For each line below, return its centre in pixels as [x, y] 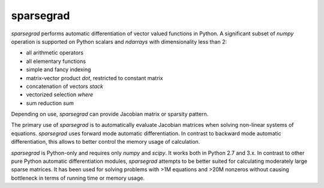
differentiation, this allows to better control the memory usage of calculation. [106, 142]
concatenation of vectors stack [64, 86]
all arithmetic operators [55, 53]
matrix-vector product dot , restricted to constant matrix [94, 78]
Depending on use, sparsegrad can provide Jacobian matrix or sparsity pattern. [110, 114]
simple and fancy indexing [58, 69]
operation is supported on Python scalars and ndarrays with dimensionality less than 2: [119, 41]
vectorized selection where [60, 95]
